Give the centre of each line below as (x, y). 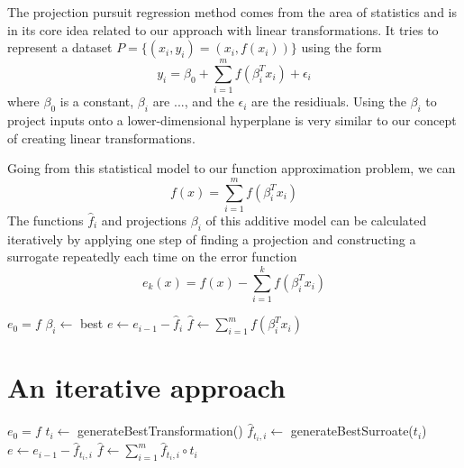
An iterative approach (146, 387)
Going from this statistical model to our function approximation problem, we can (232, 168)
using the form (341, 47)
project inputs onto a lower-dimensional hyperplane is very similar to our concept (232, 120)
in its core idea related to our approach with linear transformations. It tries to (223, 29)
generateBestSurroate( (352, 431)
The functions (45, 220)
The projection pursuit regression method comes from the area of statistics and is (232, 12)
